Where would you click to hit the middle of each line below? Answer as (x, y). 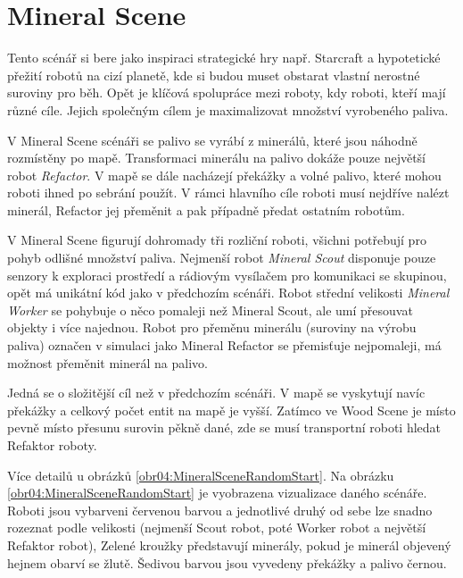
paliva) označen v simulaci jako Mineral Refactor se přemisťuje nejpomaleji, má (224, 345)
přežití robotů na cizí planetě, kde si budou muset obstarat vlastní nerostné (214, 75)
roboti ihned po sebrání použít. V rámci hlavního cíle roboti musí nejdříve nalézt (228, 193)
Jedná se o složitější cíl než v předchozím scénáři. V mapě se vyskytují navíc (216, 393)
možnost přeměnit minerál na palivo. (107, 362)
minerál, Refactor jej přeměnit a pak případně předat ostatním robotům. (206, 209)
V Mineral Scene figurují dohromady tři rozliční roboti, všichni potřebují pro (217, 240)
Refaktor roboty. (52, 445)
